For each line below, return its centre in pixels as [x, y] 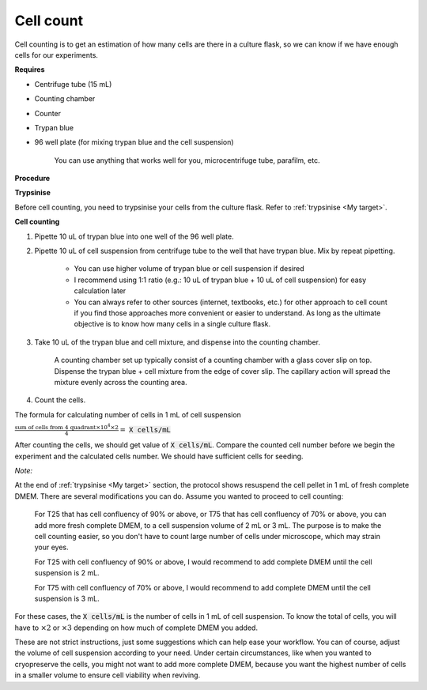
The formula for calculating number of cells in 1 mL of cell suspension [128, 414]
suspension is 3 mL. [67, 598]
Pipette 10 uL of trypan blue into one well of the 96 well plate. [134, 236]
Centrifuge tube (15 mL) [73, 84]
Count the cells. [60, 400]
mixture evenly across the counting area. [121, 382]
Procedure [32, 179]
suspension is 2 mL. [67, 573]
